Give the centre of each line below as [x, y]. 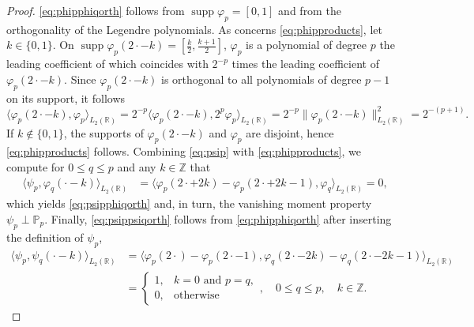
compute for [36, 166]
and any [137, 166]
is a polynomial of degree [307, 45]
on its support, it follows [66, 98]
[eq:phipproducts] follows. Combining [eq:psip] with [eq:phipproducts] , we [184, 151]
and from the [310, 10]
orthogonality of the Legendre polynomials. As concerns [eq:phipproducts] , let [194, 29]
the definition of [45, 237]
